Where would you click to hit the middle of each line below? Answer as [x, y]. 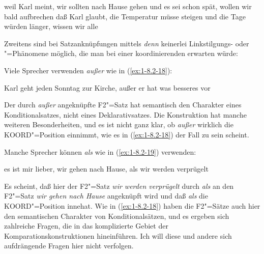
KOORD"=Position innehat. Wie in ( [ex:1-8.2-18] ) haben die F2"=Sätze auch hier [132, 205]
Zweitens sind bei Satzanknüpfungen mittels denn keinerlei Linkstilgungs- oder [127, 43]
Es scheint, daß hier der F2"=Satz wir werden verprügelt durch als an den [119, 186]
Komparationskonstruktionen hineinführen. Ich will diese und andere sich [118, 235]
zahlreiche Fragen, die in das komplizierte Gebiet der [86, 226]
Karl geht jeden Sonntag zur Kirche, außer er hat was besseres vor [107, 87]
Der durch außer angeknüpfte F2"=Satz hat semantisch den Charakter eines [123, 105]
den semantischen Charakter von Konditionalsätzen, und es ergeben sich [117, 216]
